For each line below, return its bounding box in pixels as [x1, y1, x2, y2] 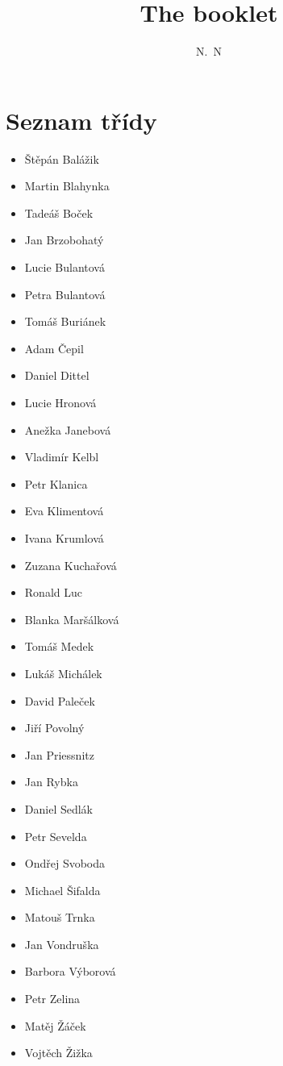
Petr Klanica [24, 475, 88, 492]
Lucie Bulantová [24, 259, 105, 276]
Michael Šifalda [24, 881, 101, 898]
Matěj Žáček [24, 1017, 86, 1034]
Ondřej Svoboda [24, 855, 106, 872]
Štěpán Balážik [24, 150, 99, 167]
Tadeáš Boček [24, 204, 94, 221]
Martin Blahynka [24, 177, 110, 194]
